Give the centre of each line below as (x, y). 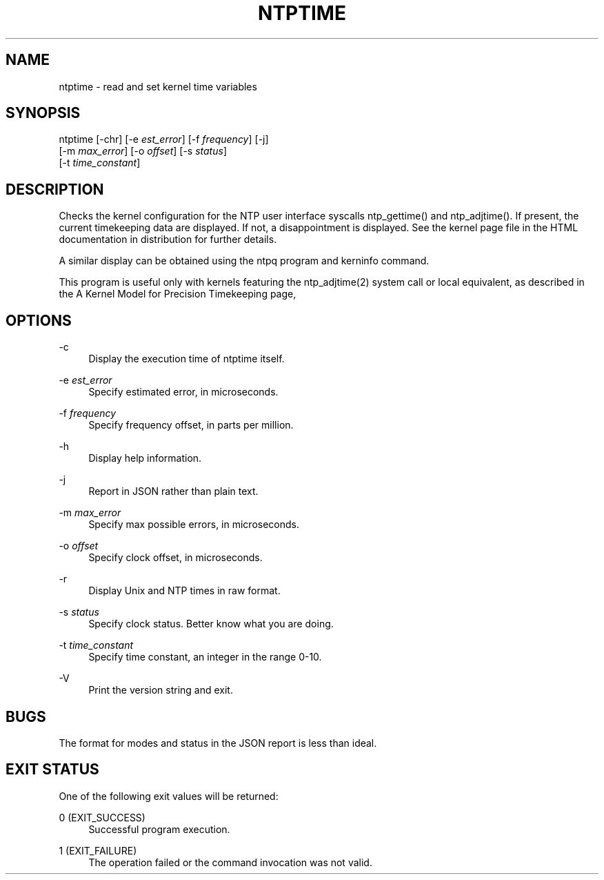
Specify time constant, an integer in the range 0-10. (205, 657)
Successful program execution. (159, 829)
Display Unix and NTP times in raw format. (184, 591)
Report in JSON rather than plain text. (173, 491)
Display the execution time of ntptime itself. (187, 359)
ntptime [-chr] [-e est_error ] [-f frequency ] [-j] (164, 139)
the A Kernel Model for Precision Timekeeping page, (178, 294)
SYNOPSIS (43, 113)
